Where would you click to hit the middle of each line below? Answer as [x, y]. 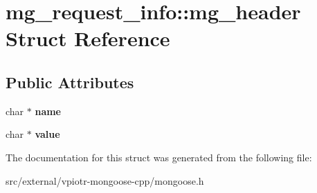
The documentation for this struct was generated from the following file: [159, 157]
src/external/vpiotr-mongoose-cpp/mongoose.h [105, 180]
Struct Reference [88, 38]
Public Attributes [70, 82]
